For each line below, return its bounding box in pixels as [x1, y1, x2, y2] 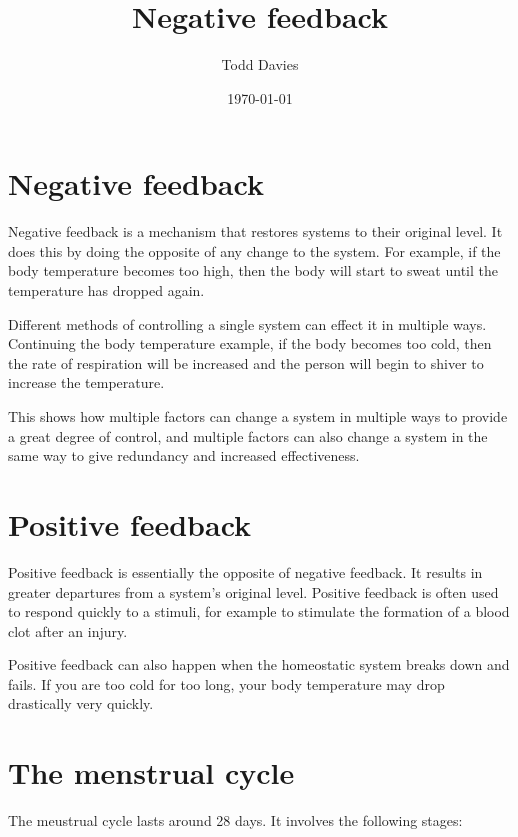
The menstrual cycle [8, 752, 295, 793]
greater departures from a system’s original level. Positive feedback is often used [8, 581, 499, 602]
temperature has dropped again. [8, 280, 205, 301]
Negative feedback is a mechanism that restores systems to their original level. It [8, 221, 503, 242]
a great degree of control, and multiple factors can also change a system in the [8, 425, 488, 446]
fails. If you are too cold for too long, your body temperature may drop [8, 673, 445, 694]
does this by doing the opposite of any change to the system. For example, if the [8, 240, 501, 261]
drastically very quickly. [8, 693, 154, 714]
